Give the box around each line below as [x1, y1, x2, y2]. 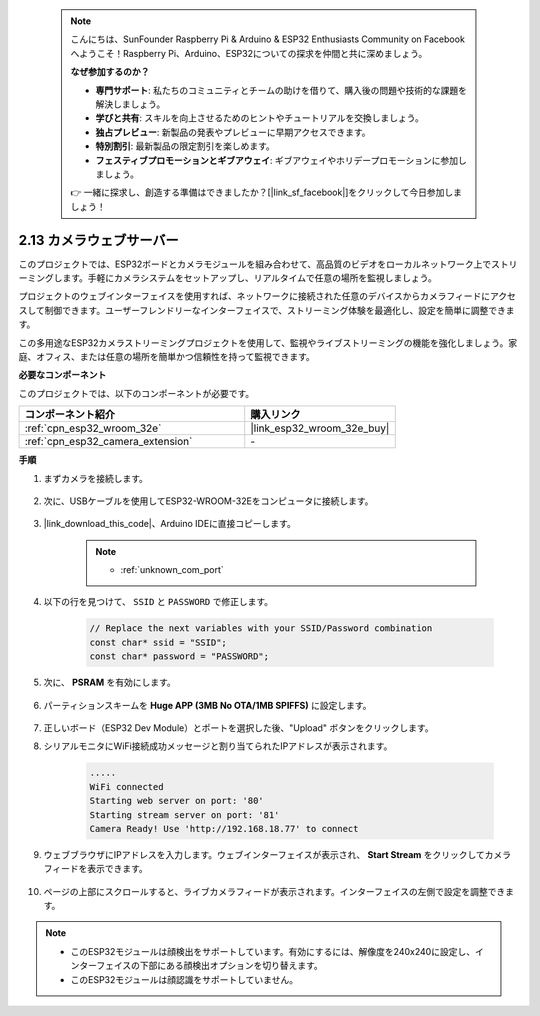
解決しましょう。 [95, 98, 166, 110]
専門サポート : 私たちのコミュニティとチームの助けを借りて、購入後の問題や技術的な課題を [95, 84, 468, 96]
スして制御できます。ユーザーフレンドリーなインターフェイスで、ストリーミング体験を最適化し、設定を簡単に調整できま [18, 304, 515, 316]
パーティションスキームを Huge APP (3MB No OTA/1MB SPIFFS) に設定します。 [43, 699, 372, 711]
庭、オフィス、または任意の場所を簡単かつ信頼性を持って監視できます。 [18, 350, 315, 362]
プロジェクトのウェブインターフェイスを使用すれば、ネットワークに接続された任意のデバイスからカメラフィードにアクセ [18, 290, 517, 302]
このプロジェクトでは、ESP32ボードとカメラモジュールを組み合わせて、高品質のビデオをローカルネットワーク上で [18, 258, 492, 270]
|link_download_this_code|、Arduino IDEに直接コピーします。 [43, 518, 297, 530]
